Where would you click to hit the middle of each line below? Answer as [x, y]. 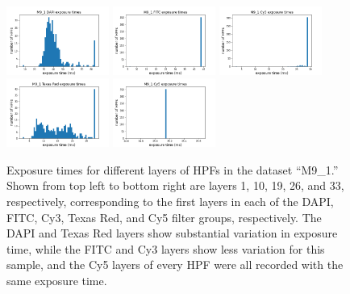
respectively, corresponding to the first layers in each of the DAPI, [170, 201]
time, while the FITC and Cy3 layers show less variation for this [166, 248]
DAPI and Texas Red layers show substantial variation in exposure [172, 233]
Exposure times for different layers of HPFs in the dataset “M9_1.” [173, 169]
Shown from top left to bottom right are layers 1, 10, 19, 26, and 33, [175, 185]
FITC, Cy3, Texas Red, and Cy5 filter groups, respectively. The [164, 217]
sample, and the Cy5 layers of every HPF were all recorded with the [175, 265]
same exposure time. [57, 280]
